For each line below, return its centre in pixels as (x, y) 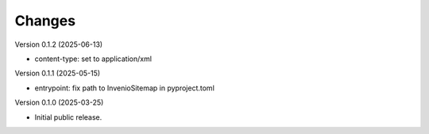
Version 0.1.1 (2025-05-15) (58, 73)
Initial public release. (68, 117)
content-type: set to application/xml (93, 59)
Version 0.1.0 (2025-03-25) (59, 102)
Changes (45, 21)
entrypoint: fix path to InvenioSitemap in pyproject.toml (124, 88)
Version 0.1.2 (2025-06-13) (59, 44)
